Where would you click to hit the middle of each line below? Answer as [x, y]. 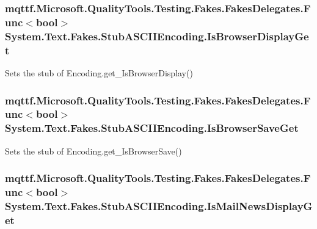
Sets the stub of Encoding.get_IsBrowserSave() [93, 151]
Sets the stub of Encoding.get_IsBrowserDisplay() [99, 72]
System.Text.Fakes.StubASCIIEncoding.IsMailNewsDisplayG [159, 206]
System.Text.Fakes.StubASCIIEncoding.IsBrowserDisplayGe [157, 36]
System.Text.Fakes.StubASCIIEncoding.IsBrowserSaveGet [152, 128]
